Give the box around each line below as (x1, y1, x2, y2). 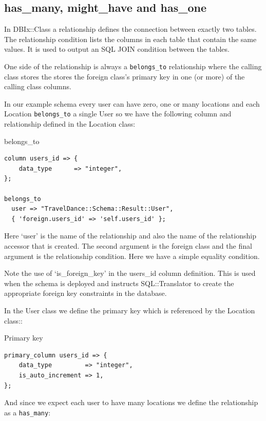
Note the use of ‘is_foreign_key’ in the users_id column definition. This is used (4, 268, 256, 278)
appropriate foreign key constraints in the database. (4, 288, 167, 298)
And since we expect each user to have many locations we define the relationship (4, 397, 258, 408)
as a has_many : (4, 407, 51, 417)
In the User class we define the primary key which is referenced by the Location (4, 305, 255, 315)
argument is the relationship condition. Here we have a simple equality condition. (4, 250, 260, 261)
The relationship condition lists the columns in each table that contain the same (4, 33, 257, 44)
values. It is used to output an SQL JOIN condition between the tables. (4, 44, 230, 54)
